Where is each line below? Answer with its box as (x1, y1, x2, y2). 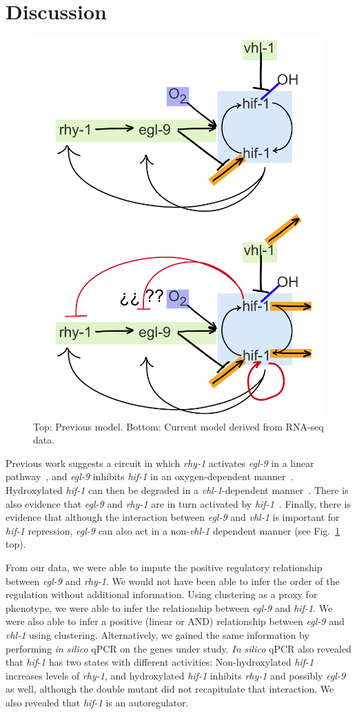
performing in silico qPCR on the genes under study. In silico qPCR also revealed (6, 641, 351, 655)
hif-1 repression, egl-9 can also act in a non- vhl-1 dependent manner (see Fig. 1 (6, 523, 340, 537)
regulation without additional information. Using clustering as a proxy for (6, 587, 318, 602)
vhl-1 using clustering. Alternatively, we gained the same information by (6, 627, 309, 642)
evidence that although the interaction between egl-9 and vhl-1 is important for (6, 510, 340, 524)
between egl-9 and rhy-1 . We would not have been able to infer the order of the (6, 573, 340, 588)
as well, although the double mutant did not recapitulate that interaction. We (6, 682, 334, 696)
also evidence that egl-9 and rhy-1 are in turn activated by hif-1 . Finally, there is (6, 496, 351, 510)
